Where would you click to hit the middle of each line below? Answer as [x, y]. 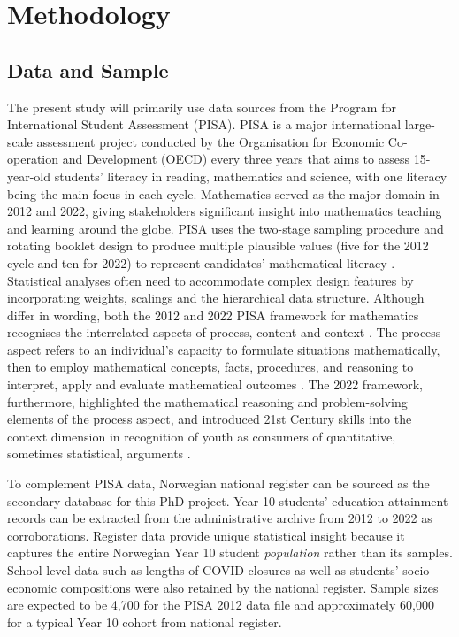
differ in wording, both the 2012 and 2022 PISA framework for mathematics [213, 315]
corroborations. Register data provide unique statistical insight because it [206, 535]
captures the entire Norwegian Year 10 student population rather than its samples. [230, 553]
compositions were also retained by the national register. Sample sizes [249, 587]
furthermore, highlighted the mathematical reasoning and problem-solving [207, 401]
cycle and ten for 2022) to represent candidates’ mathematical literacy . [201, 262]
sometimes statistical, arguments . [99, 453]
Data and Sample [88, 69]
